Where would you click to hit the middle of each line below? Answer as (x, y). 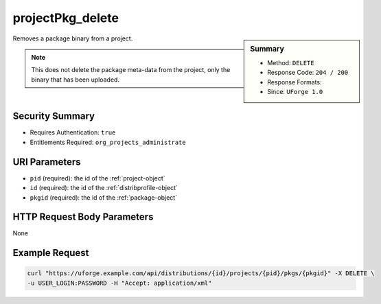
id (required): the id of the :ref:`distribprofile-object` (104, 188)
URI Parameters (47, 162)
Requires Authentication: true (73, 132)
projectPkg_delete (66, 18)
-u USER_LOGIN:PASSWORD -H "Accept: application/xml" (119, 283)
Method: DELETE (291, 62)
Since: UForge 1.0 (295, 91)
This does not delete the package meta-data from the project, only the (131, 70)
